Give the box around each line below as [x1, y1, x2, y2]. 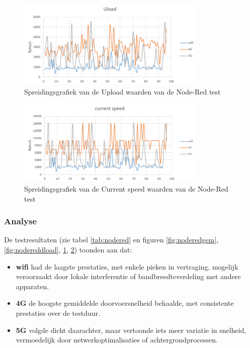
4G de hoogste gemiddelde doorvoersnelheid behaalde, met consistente [16, 298, 234, 308]
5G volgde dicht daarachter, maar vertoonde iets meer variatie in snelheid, [16, 324, 246, 335]
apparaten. [16, 281, 49, 291]
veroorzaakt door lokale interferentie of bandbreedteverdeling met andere [16, 271, 241, 282]
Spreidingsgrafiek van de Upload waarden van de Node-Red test [24, 86, 221, 97]
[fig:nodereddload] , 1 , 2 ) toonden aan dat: [4, 244, 132, 254]
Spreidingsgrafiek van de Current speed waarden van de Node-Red [24, 183, 228, 194]
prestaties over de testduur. [16, 307, 100, 318]
